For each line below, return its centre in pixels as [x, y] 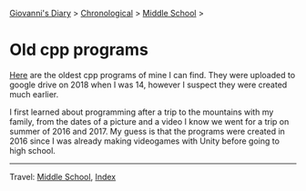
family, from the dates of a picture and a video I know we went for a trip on [149, 121]
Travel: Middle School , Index [63, 176]
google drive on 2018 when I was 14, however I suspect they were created [148, 85]
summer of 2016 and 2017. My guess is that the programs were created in [147, 131]
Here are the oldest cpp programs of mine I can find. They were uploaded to [153, 75]
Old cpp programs [79, 50]
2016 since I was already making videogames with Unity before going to [145, 141]
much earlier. [34, 94]
